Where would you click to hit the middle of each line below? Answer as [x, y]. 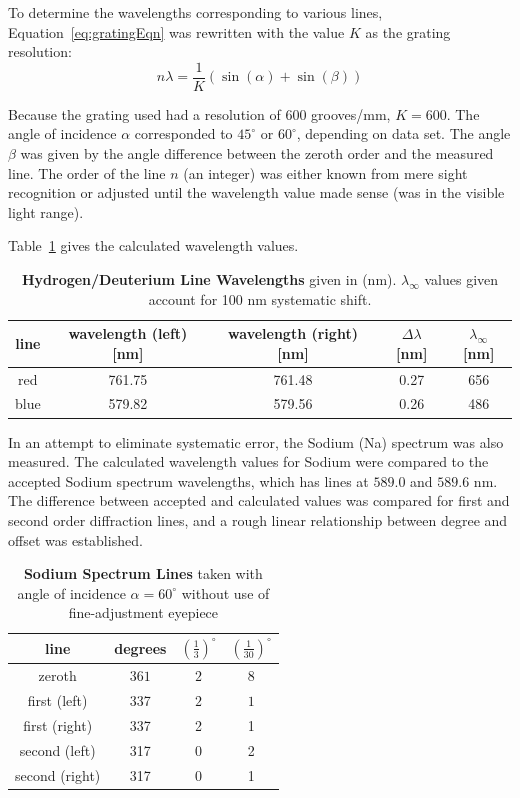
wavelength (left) [128, 333]
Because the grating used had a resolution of [144, 113]
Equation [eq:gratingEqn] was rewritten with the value [176, 31]
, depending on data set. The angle [403, 133]
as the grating [408, 31]
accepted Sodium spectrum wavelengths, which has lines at [188, 480]
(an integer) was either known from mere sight [325, 172]
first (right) [58, 724]
